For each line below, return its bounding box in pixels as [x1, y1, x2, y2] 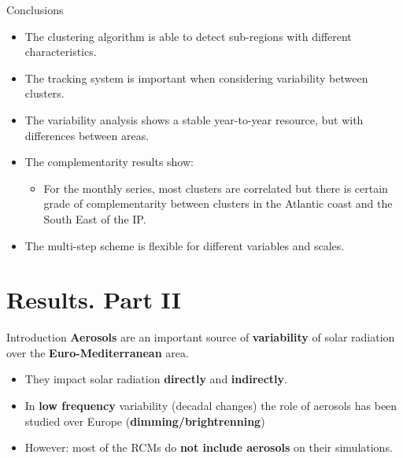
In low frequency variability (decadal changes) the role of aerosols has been [24, 397, 397, 414]
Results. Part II [6, 283, 181, 316]
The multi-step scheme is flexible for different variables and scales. [24, 237, 345, 253]
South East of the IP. [43, 210, 146, 227]
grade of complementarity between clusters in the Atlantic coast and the [43, 195, 393, 212]
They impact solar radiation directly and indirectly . [24, 371, 287, 387]
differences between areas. [24, 127, 150, 143]
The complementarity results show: [24, 153, 194, 170]
